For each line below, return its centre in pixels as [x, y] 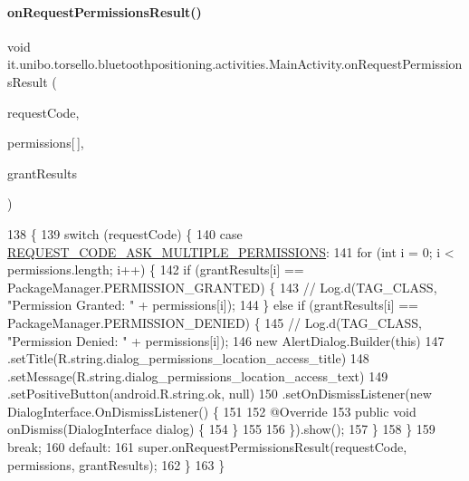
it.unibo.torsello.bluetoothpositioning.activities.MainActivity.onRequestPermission [235, 64]
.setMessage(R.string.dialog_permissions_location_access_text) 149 [198, 375]
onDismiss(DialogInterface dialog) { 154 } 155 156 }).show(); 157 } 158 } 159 [221, 429]
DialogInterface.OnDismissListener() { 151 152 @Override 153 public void [212, 411]
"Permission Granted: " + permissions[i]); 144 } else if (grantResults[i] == [213, 305]
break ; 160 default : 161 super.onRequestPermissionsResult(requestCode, [207, 447]
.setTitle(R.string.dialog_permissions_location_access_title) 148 [188, 358]
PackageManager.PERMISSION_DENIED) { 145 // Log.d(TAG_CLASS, [215, 322]
